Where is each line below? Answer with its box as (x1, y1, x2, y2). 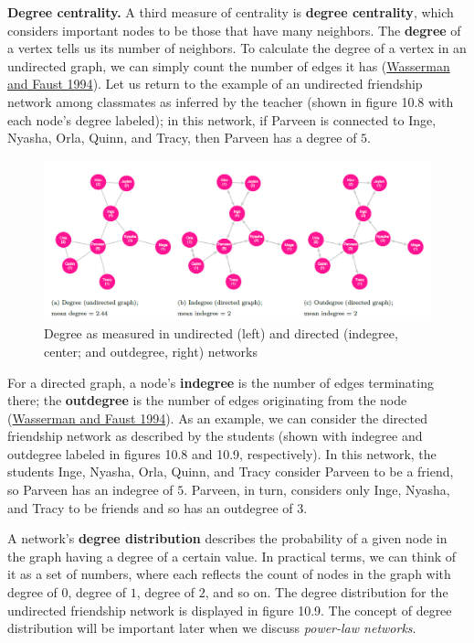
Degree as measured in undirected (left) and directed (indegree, (44, 324, 398, 343)
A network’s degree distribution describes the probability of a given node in (7, 529, 448, 548)
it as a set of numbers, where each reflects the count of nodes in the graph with (7, 564, 451, 584)
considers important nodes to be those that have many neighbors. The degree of (7, 20, 461, 39)
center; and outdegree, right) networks (44, 341, 258, 360)
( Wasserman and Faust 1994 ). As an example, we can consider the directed (7, 408, 427, 427)
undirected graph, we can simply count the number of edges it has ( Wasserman (7, 56, 450, 75)
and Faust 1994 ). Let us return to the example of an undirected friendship (7, 74, 423, 93)
